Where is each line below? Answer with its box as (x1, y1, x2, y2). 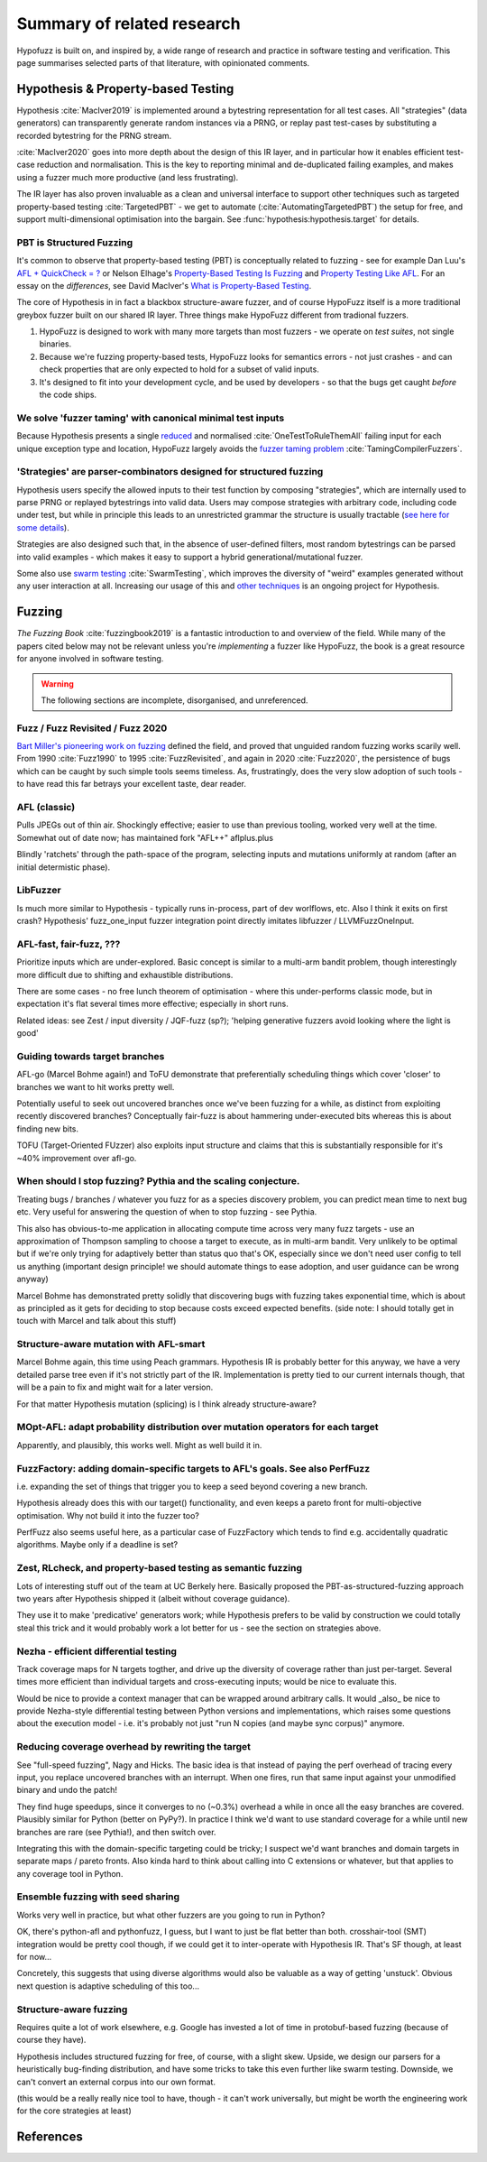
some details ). (16, 522, 69, 532)
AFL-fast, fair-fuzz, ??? (16, 938, 121, 950)
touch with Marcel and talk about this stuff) (16, 1316, 177, 1326)
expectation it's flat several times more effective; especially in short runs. (16, 998, 289, 1010)
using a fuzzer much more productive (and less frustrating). (16, 171, 239, 182)
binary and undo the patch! (16, 1785, 117, 1796)
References (16, 2130, 83, 2145)
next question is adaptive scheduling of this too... (16, 1981, 200, 1991)
